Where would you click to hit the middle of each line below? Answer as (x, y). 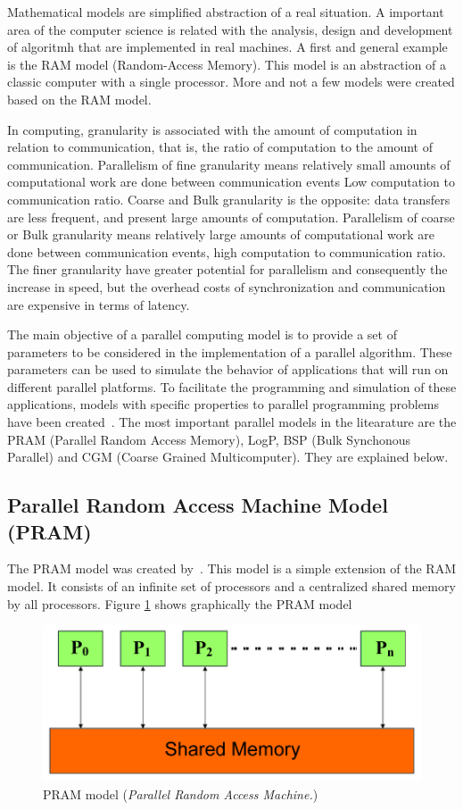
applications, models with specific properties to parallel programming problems (223, 404)
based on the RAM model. (79, 99)
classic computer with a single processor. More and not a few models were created (231, 82)
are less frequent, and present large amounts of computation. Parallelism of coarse (231, 217)
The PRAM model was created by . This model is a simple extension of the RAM (232, 568)
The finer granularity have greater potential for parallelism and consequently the (227, 269)
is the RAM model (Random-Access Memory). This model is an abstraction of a (227, 64)
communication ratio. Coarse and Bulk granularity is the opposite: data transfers (229, 199)
